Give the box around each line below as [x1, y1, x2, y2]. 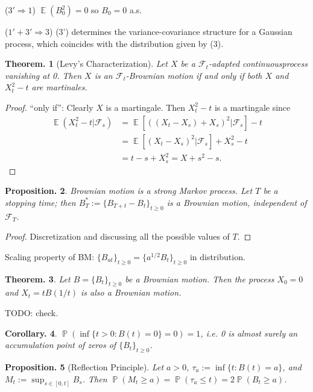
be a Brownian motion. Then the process [125, 272, 274, 285]
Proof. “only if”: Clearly [5, 101, 93, 113]
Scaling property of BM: [5, 250, 95, 263]
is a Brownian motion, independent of [166, 196, 307, 208]
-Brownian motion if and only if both [125, 69, 262, 81]
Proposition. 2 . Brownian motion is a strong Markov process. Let [5, 184, 253, 197]
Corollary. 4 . [5, 326, 57, 339]
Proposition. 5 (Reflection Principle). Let [5, 360, 164, 373]
